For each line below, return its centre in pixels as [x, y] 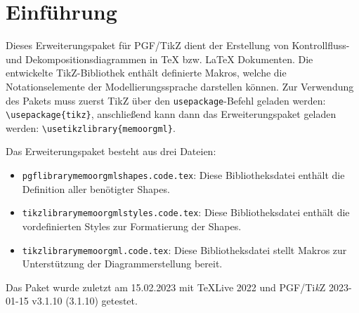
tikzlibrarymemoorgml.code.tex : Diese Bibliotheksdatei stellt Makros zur [184, 249]
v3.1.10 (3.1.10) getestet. [85, 301]
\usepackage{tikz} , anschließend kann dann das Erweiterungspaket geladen [171, 114]
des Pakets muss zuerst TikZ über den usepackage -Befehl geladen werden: [166, 100]
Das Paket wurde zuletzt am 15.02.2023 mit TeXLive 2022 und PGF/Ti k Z [166, 287]
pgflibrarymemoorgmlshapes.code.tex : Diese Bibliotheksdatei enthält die [183, 175]
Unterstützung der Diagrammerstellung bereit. [122, 264]
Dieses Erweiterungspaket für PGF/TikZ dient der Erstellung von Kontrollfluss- [178, 45]
